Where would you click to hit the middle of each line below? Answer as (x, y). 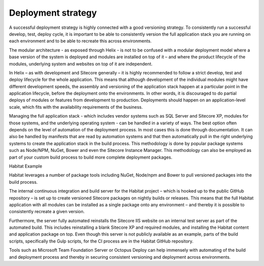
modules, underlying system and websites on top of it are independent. (81, 64)
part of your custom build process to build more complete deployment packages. (91, 157)
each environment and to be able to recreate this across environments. (80, 41)
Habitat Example (26, 166)
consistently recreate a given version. (47, 212)
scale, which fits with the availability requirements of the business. (76, 107)
